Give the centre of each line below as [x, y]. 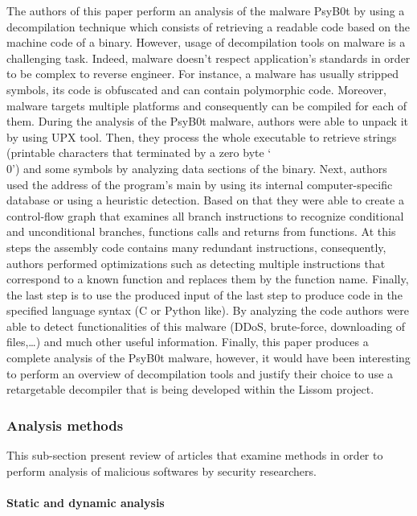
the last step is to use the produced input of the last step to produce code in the [204, 294]
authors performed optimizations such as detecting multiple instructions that [196, 263]
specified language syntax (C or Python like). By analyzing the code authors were [208, 310]
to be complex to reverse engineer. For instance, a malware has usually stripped [203, 74]
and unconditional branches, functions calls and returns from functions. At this [201, 231]
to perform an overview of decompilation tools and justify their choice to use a [200, 373]
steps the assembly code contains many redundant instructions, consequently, [196, 247]
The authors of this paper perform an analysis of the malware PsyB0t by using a [206, 10]
